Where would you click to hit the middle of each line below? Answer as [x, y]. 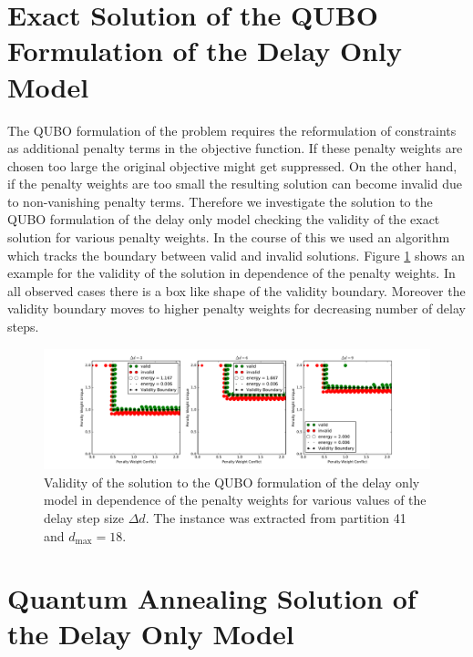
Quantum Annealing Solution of [212, 598]
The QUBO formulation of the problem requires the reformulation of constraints [232, 130]
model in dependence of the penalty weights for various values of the [235, 500]
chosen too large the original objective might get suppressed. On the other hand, [232, 165]
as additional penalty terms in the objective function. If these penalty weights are [235, 148]
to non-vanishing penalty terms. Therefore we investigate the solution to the [220, 201]
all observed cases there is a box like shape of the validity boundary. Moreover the [236, 290]
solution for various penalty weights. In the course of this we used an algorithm [229, 237]
